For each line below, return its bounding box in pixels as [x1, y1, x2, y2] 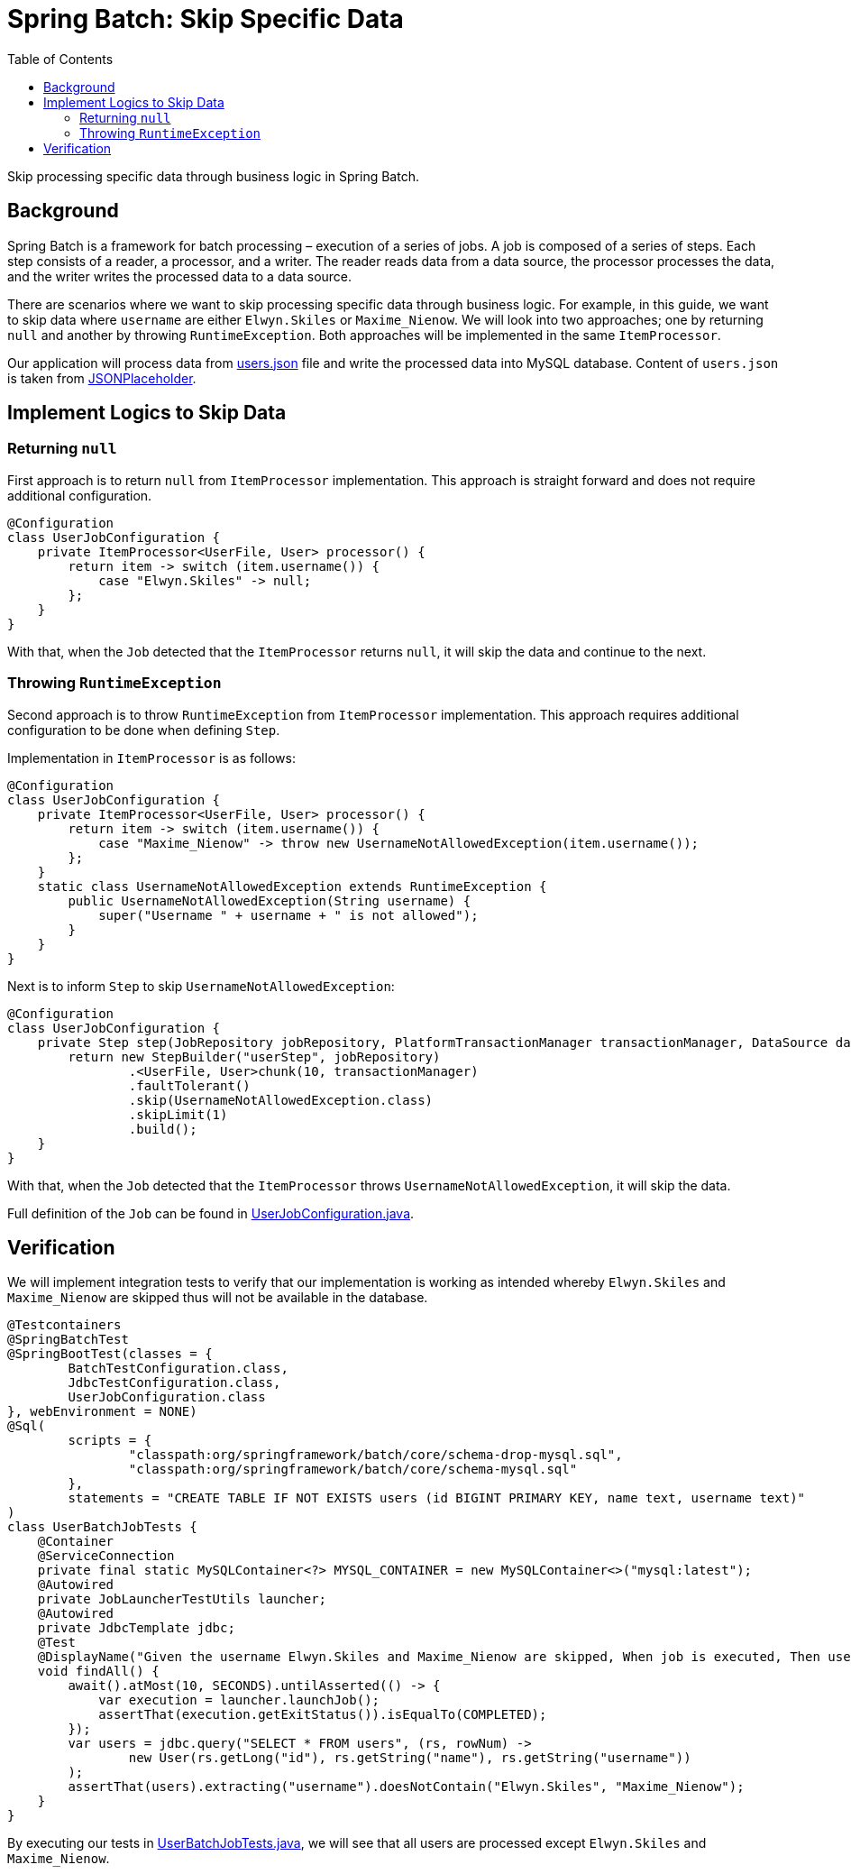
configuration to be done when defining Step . [7, 721, 280, 738]
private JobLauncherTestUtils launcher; [37, 1592, 327, 1607]
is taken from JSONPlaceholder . [7, 370, 197, 386]
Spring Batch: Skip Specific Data [7, 4, 404, 34]
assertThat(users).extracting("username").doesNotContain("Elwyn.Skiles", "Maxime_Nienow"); [68, 1779, 745, 1795]
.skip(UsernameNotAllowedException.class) [128, 1092, 434, 1107]
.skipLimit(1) [128, 1107, 228, 1122]
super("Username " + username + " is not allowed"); [98, 907, 479, 923]
